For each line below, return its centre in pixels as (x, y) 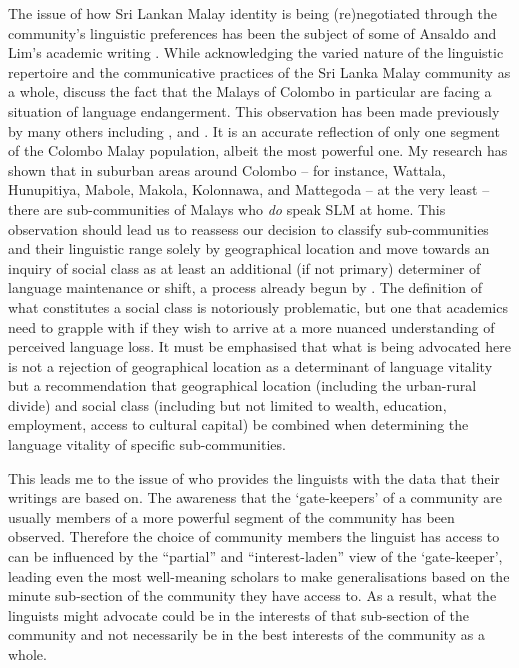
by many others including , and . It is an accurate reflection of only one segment (254, 130)
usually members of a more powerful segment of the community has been (231, 516)
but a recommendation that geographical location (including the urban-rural (242, 385)
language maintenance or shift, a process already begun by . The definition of (245, 287)
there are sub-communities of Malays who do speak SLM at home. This (227, 208)
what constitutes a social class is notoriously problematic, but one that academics (258, 306)
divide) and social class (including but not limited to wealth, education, (227, 404)
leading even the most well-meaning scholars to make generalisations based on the (259, 575)
